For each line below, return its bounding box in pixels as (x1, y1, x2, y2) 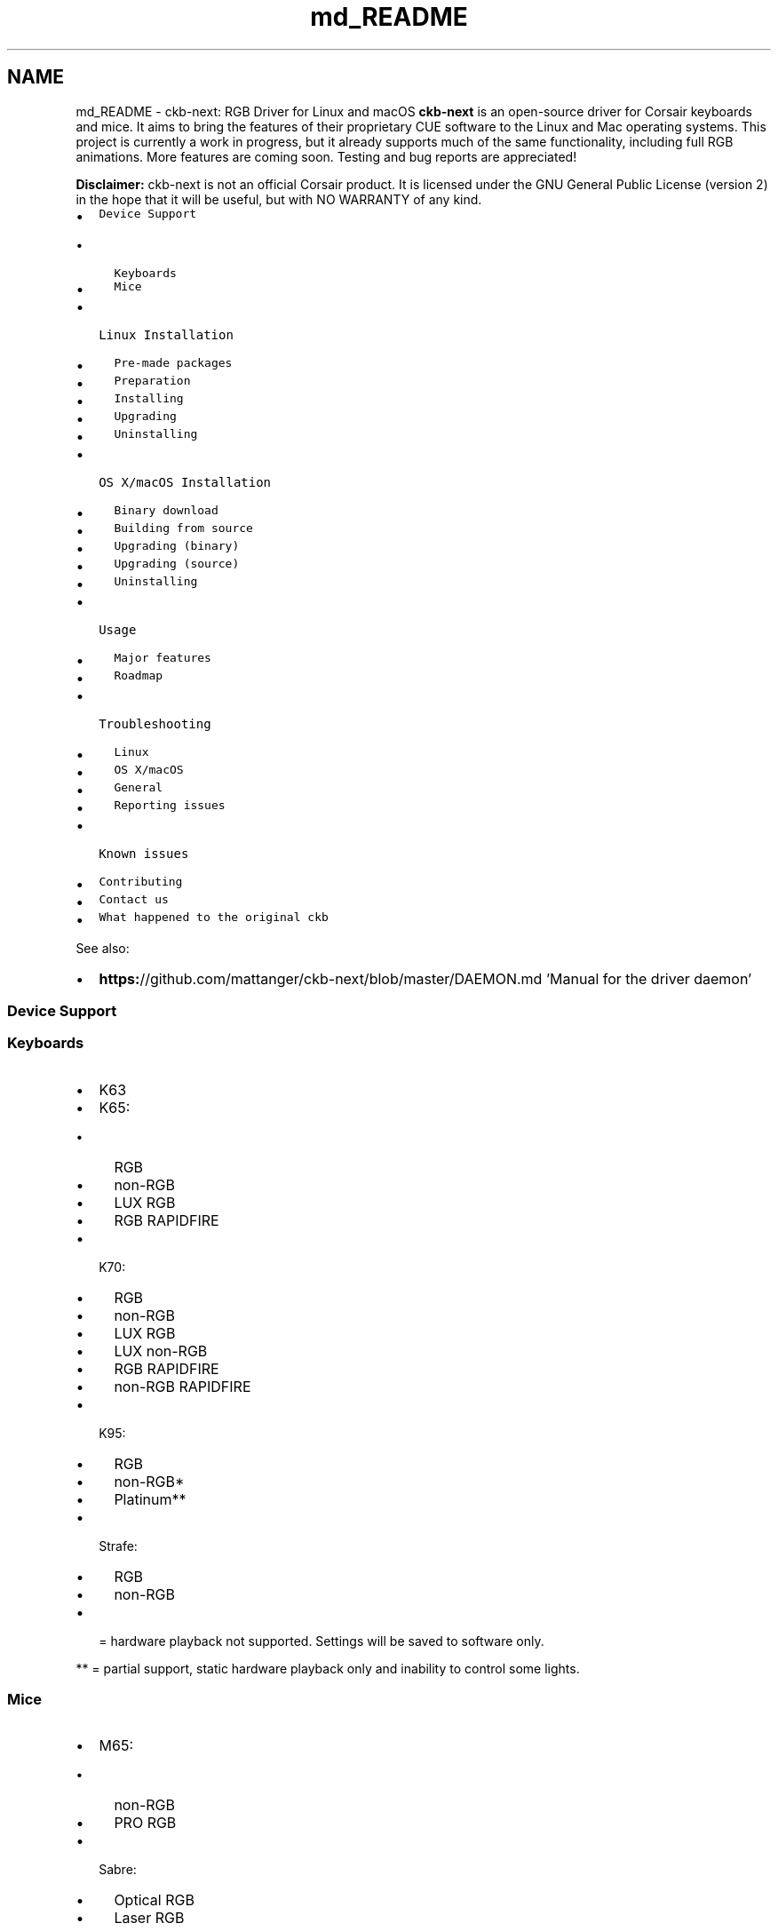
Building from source (114, 520, 253, 535)
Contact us (99, 892, 169, 906)
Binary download (114, 503, 218, 517)
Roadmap (114, 668, 163, 682)
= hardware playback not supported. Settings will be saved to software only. (99, 1633, 544, 1649)
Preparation (114, 373, 191, 387)
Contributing (99, 874, 183, 888)
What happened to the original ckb (99, 910, 329, 924)
